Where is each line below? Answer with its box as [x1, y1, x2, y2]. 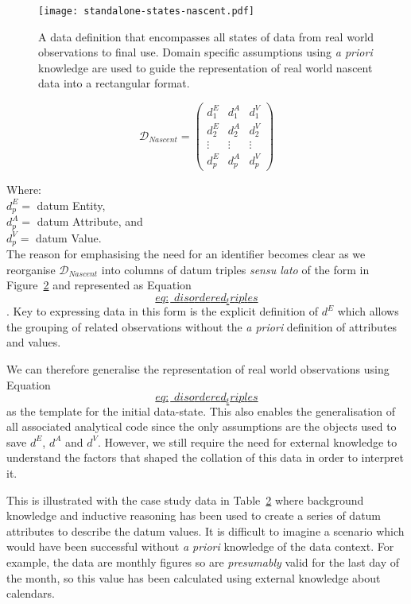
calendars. [6, 585, 55, 602]
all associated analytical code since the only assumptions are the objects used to [6, 418, 397, 435]
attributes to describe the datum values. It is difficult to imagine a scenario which [6, 522, 405, 539]
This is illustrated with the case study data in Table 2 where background [6, 491, 364, 508]
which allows [337, 303, 399, 319]
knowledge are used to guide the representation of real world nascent [38, 59, 373, 75]
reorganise [6, 261, 56, 277]
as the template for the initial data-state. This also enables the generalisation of [6, 402, 395, 419]
